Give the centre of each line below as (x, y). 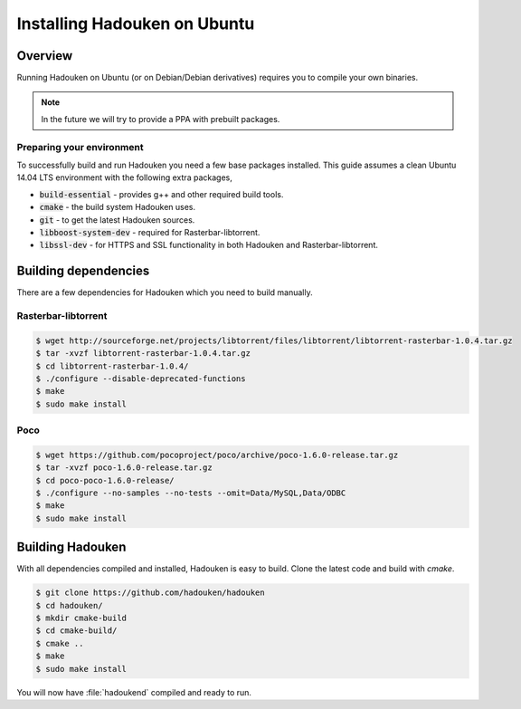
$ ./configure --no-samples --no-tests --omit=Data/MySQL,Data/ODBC (191, 493)
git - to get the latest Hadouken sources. (117, 220)
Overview (45, 56)
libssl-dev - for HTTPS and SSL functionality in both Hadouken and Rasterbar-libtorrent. (209, 245)
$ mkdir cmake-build (81, 618)
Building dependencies (83, 271)
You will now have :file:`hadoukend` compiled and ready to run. (134, 692)
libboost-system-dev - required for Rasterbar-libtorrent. (150, 232)
